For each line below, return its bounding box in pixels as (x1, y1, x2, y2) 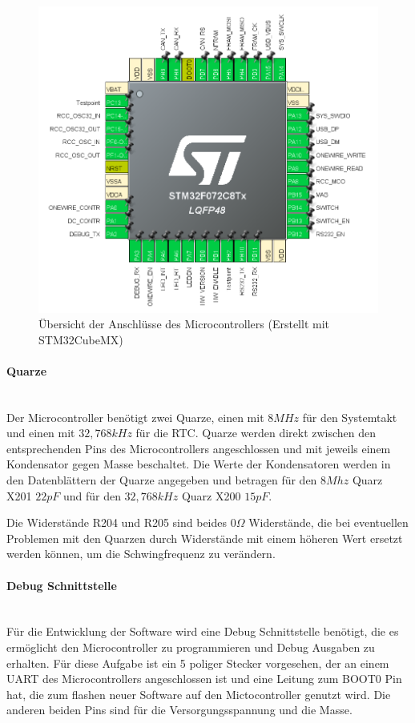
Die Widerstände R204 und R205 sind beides (6, 514, 228, 531)
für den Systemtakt (302, 408, 397, 425)
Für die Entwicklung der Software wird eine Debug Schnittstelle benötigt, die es (6, 623, 399, 640)
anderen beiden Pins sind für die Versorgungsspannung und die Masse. (6, 701, 353, 718)
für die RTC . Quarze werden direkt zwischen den (135, 424, 377, 441)
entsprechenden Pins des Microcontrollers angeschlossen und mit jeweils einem (6, 440, 391, 456)
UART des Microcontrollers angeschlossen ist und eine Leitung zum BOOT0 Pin (6, 670, 402, 687)
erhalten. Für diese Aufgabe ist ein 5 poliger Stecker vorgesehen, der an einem (6, 654, 389, 671)
